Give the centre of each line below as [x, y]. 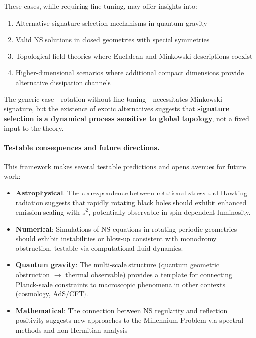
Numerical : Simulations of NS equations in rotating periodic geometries [126, 228]
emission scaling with [48, 212]
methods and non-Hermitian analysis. [72, 330]
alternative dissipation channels [63, 82]
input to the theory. [34, 128]
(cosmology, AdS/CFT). [52, 294]
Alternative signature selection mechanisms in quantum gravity [111, 23]
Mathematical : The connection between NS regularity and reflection [122, 310]
